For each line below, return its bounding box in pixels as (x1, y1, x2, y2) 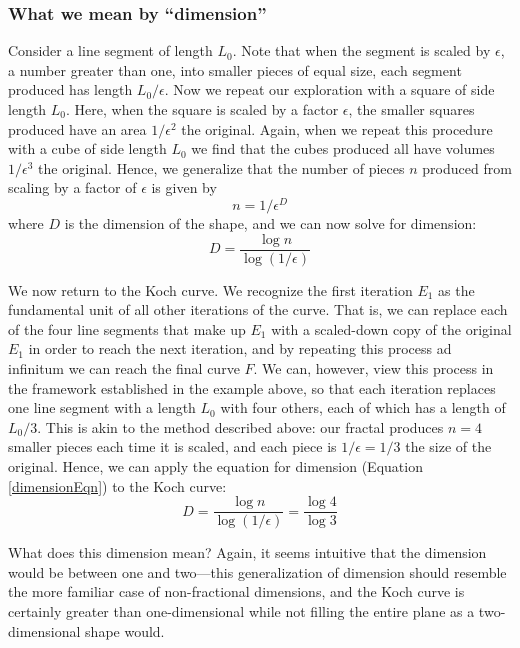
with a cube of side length (8, 138, 167, 159)
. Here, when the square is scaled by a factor (66, 99, 339, 119)
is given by (151, 177, 217, 198)
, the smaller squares (348, 99, 475, 119)
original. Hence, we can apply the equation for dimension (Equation (8, 456, 423, 477)
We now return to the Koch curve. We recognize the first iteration (8, 279, 413, 300)
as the (438, 279, 475, 300)
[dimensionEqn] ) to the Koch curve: (8, 475, 227, 496)
